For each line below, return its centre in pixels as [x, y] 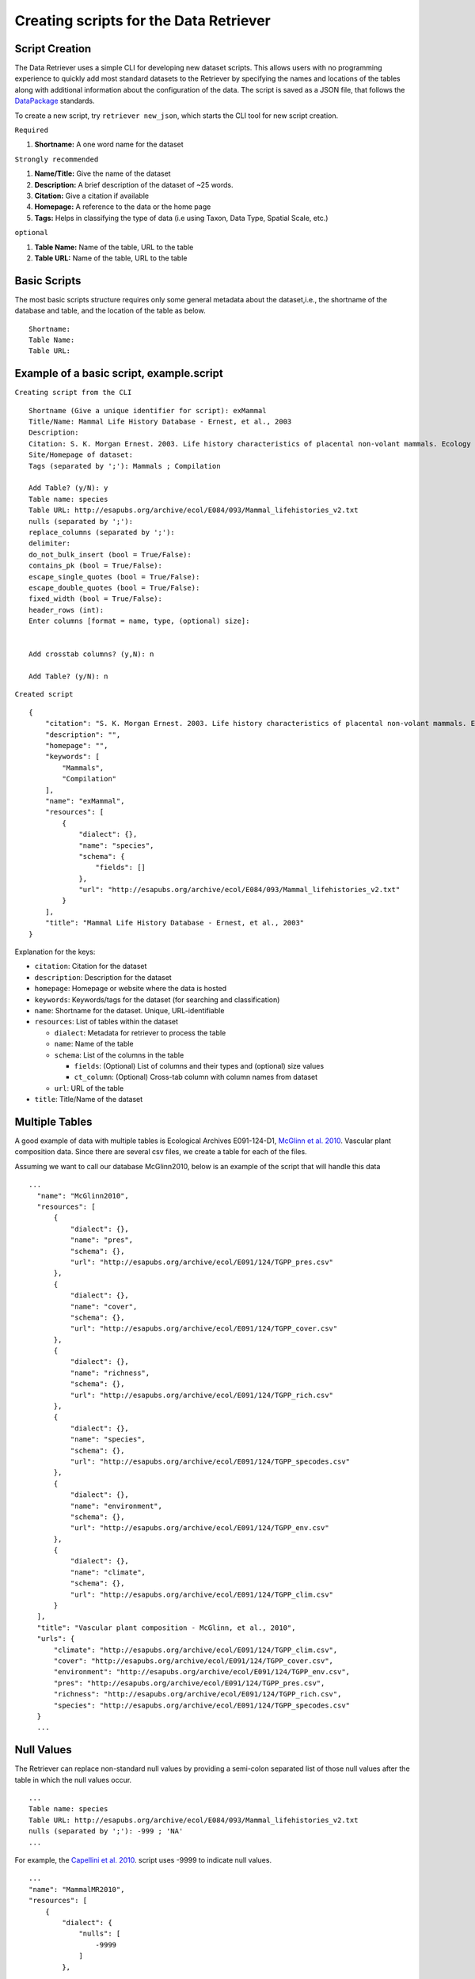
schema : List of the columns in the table [119, 1055]
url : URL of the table [89, 1088]
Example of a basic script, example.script [119, 373]
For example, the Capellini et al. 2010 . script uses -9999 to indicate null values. [143, 1859]
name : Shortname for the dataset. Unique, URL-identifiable [129, 1010]
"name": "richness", [110, 1373]
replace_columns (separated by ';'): [102, 532]
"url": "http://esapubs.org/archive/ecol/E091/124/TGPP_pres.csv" [202, 1262]
